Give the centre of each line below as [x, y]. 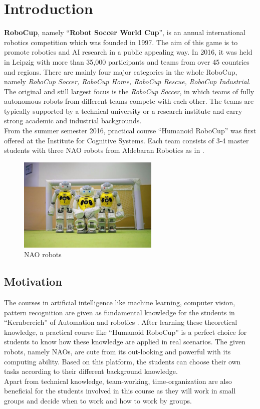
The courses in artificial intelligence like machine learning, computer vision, [120, 302]
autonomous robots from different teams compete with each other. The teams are [129, 101]
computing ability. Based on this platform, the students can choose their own [122, 361]
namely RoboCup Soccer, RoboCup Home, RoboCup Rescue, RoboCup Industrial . [127, 81]
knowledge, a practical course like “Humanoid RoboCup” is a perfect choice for [125, 332]
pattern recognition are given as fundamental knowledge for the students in [119, 312]
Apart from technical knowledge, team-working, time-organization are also [118, 381]
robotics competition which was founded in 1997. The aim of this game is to [121, 42]
